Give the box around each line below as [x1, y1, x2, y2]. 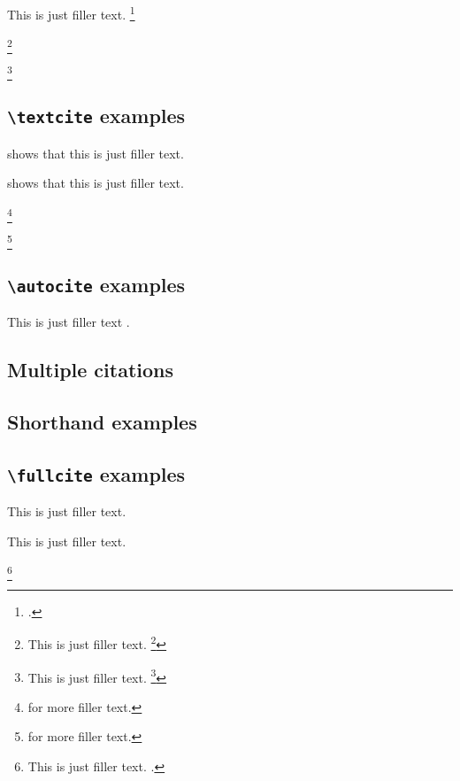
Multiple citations [7, 356, 174, 383]
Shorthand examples [7, 408, 197, 436]
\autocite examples [7, 270, 186, 298]
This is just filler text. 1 [7, 3, 135, 23]
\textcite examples [7, 102, 186, 129]
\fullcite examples [7, 460, 186, 487]
